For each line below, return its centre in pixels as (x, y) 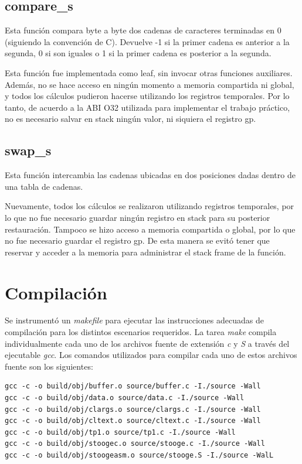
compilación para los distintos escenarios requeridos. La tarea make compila (141, 332)
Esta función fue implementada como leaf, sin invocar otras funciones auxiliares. (149, 72)
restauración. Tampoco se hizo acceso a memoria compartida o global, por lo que (150, 229)
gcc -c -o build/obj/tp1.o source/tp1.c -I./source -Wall (120, 432)
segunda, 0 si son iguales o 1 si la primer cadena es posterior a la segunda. (138, 53)
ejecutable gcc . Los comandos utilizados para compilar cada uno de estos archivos (151, 355)
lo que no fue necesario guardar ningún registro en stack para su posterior (138, 217)
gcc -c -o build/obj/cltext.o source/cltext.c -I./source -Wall (133, 421)
